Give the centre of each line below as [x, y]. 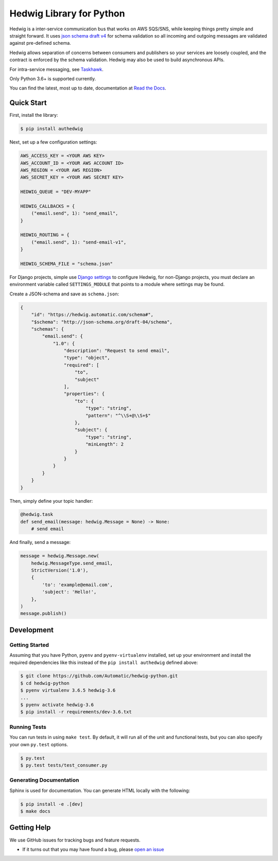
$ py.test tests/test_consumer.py [64, 765]
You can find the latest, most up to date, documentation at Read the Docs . [88, 88]
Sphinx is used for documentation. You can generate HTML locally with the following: [100, 790]
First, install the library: [34, 115]
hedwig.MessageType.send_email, [72, 563]
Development [32, 630]
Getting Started [29, 645]
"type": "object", [87, 358]
